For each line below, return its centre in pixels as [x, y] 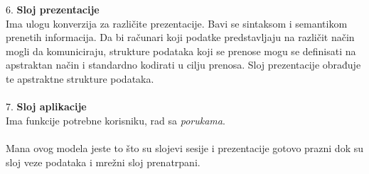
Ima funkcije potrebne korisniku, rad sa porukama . [116, 120]
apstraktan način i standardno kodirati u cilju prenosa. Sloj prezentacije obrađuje [183, 65]
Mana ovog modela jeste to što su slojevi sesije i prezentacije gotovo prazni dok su [185, 147]
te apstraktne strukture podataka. [80, 78]
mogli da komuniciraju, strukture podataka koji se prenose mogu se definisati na [181, 51]
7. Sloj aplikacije [46, 106]
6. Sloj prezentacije [53, 9]
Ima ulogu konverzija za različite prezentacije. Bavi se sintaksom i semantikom [177, 23]
